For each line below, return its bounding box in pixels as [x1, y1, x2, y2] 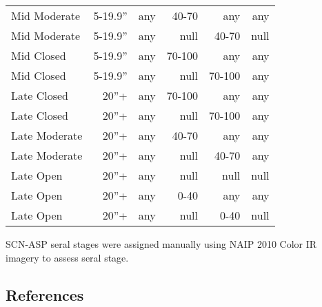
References [6, 284, 84, 305]
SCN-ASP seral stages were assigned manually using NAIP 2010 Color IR [6, 237, 317, 251]
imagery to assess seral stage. [6, 250, 129, 264]
